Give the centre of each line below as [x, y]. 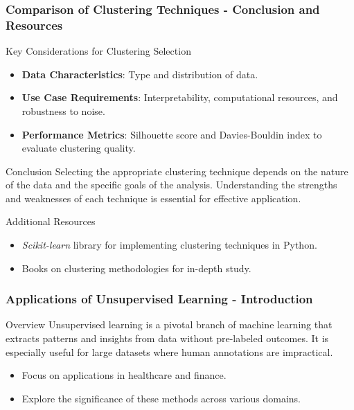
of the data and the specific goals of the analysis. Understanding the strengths [171, 185]
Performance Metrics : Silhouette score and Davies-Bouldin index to [172, 134]
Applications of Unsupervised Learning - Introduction [159, 299]
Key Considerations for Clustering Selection [98, 51]
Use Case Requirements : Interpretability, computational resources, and [180, 97]
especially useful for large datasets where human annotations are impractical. [169, 351]
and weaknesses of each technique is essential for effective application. [153, 198]
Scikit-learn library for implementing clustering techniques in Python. [169, 245]
